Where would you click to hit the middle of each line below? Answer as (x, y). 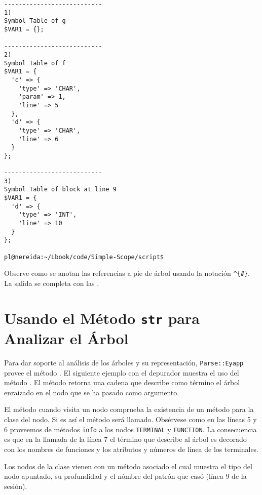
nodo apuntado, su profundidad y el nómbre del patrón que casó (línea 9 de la (125, 476)
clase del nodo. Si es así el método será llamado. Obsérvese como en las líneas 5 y (130, 419)
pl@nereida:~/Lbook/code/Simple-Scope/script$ (84, 257)
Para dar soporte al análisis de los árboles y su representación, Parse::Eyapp (124, 363)
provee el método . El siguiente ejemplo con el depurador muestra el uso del (122, 372)
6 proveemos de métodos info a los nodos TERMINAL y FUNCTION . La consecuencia (130, 429)
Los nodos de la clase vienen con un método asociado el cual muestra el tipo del (128, 466)
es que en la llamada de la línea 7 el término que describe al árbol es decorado (125, 439)
